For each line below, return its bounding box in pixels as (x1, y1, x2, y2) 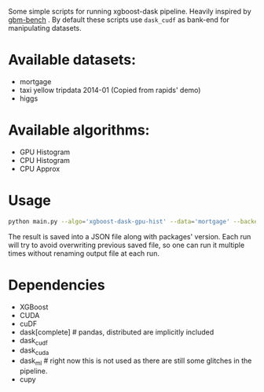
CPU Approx (19, 164, 60, 173)
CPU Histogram (19, 155, 71, 165)
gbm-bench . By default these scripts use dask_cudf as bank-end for (8, 15, 230, 24)
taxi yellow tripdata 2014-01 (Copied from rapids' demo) (19, 85, 201, 94)
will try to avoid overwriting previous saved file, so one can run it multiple (8, 240, 245, 250)
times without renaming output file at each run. (8, 248, 159, 258)
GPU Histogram (19, 147, 71, 157)
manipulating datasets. (8, 24, 82, 32)
